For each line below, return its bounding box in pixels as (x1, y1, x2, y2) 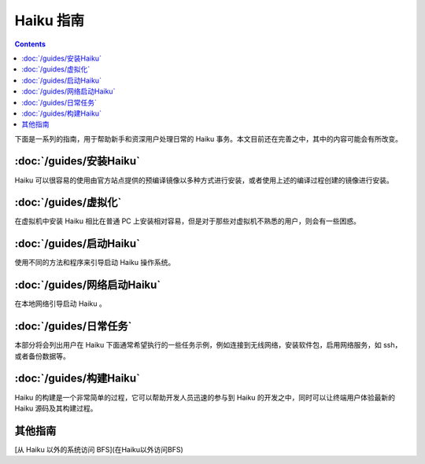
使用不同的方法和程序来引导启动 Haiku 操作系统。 (14, 258, 176, 267)
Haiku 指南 (14, 12, 85, 29)
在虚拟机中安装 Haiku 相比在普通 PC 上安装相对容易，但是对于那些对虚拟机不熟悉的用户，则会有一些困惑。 (14, 216, 361, 226)
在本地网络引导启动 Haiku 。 (14, 299, 106, 308)
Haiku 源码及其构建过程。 (14, 403, 98, 413)
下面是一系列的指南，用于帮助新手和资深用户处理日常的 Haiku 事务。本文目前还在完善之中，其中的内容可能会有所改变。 (14, 134, 403, 143)
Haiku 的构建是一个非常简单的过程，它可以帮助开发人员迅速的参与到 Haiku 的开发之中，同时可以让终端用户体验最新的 (14, 392, 396, 402)
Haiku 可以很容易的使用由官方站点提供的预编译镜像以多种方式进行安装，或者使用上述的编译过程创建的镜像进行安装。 (14, 175, 394, 185)
